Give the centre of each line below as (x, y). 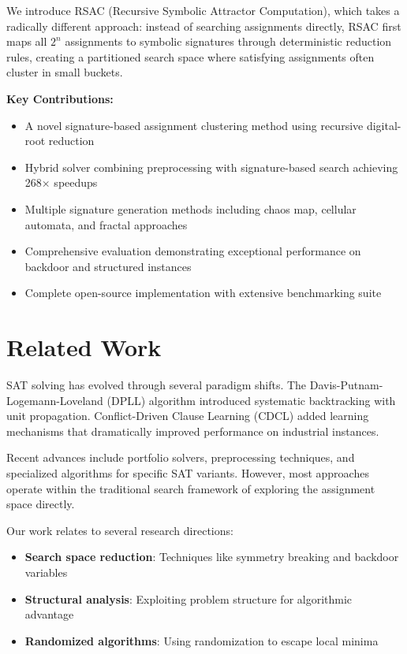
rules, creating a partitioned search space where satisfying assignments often (190, 56)
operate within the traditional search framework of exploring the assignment (191, 488)
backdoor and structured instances (108, 266)
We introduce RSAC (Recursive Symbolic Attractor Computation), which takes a (203, 10)
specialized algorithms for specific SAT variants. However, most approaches (188, 473)
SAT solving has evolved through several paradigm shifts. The (157, 385)
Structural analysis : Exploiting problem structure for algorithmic (189, 598)
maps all (27, 41)
